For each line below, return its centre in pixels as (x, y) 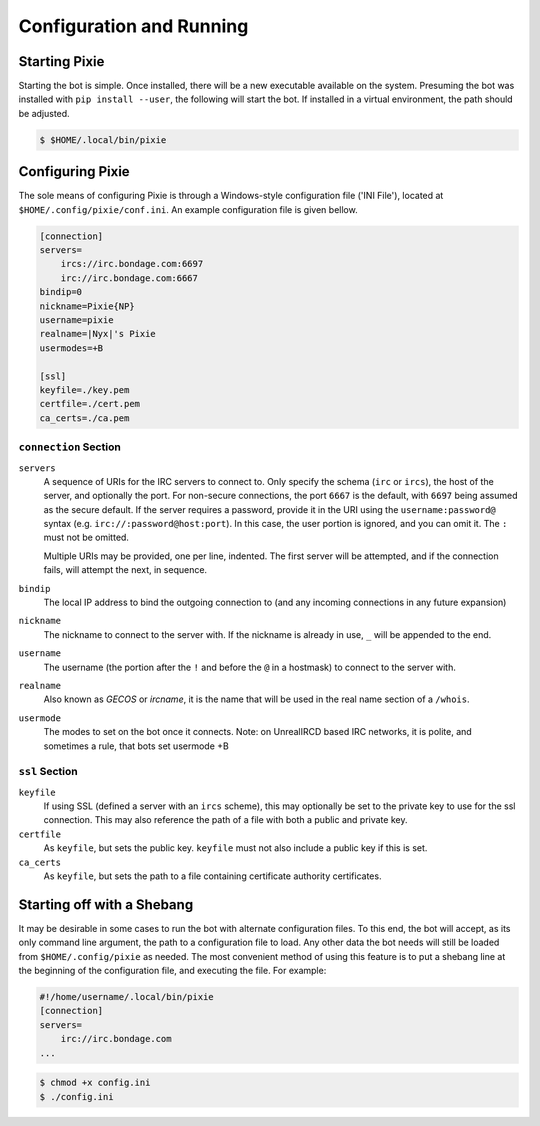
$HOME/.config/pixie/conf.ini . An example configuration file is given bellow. (188, 209)
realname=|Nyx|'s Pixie (98, 334)
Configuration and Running (133, 26)
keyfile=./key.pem (84, 390)
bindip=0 (61, 292)
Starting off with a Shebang (106, 904)
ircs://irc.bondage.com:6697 (132, 264)
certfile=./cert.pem (89, 404)
